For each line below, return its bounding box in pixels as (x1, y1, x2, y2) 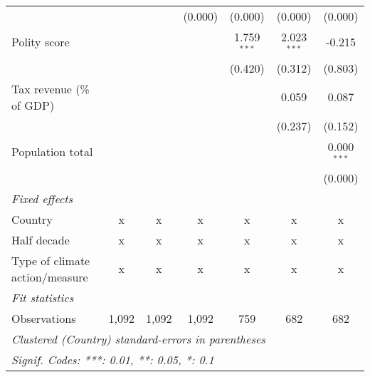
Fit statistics (11, 289, 74, 306)
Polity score (11, 33, 70, 51)
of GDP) (11, 96, 55, 113)
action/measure (11, 268, 88, 285)
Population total (11, 143, 93, 160)
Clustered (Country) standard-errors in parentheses (11, 330, 265, 347)
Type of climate (11, 252, 90, 269)
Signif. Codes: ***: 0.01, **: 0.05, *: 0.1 (11, 351, 214, 368)
